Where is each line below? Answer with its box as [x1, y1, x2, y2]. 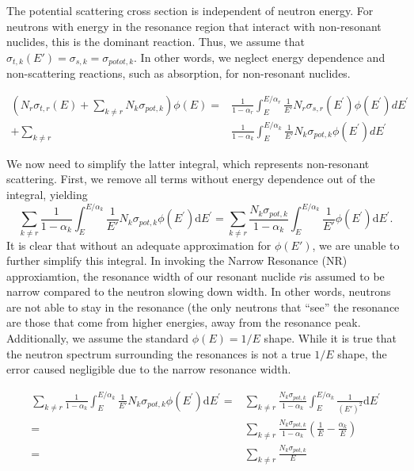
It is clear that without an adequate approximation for [6, 236, 272, 253]
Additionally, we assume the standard [6, 330, 189, 347]
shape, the [337, 345, 387, 362]
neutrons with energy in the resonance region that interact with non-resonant [6, 17, 382, 34]
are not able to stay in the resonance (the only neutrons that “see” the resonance [6, 298, 400, 315]
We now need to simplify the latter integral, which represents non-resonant [6, 155, 370, 171]
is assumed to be [304, 267, 385, 284]
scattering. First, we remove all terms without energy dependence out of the [6, 170, 375, 187]
